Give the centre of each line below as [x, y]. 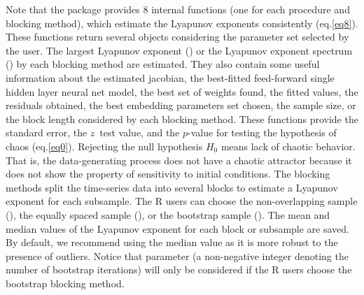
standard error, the [47, 132]
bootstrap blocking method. [65, 283]
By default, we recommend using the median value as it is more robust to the [172, 242]
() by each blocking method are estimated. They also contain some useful [163, 64]
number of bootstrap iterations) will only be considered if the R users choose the [179, 269]
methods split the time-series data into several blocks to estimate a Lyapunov [172, 187]
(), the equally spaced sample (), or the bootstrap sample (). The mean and [168, 214]
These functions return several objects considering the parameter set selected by [177, 37]
